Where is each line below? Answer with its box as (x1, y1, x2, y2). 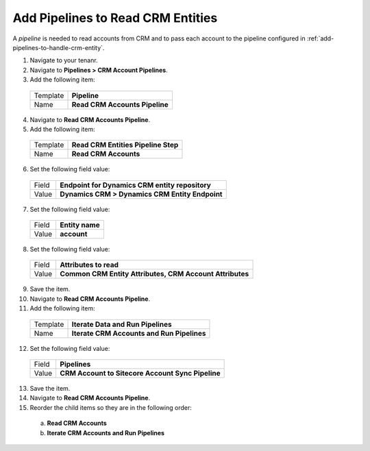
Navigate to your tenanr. (29, 56, 99, 64)
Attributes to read (60, 260, 119, 270)
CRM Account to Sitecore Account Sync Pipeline (60, 369, 221, 378)
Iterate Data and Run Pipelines (71, 319, 172, 329)
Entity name (60, 220, 100, 230)
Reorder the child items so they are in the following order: (29, 403, 192, 411)
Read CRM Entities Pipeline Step (71, 141, 179, 150)
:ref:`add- (306, 34, 334, 42)
